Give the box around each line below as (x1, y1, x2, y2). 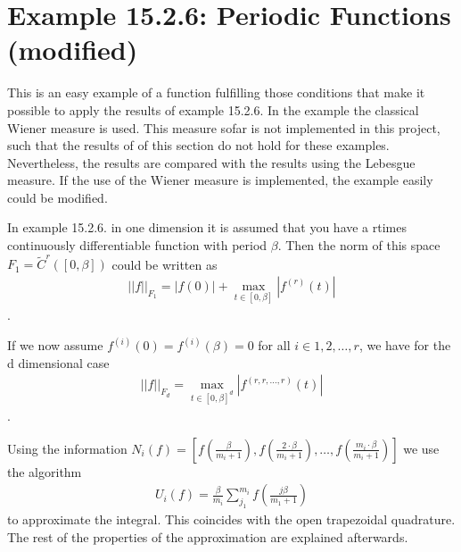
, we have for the (358, 336, 451, 355)
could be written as (111, 255, 218, 273)
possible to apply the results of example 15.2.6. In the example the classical (7, 100, 419, 119)
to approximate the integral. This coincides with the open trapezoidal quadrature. (7, 510, 456, 529)
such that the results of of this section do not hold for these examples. (7, 136, 390, 155)
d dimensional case (7, 353, 110, 372)
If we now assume (7, 336, 103, 355)
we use (403, 439, 440, 457)
